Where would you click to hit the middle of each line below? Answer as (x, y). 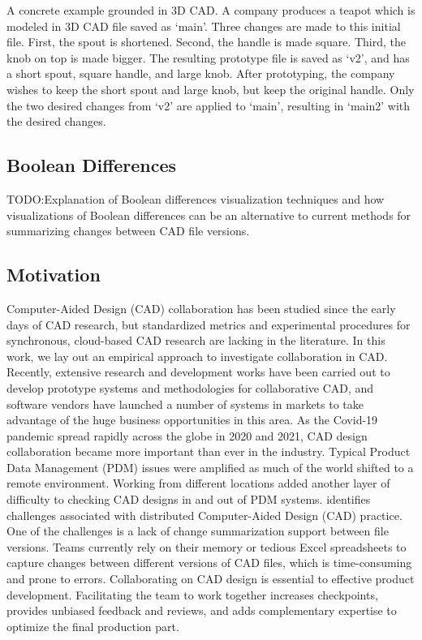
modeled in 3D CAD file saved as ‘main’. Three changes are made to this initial (204, 26)
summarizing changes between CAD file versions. (128, 231)
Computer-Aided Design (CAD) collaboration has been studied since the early (201, 308)
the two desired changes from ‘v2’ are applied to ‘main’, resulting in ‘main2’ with (209, 105)
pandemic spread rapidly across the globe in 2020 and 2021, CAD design (187, 435)
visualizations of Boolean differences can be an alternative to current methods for (209, 215)
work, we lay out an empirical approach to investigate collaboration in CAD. (197, 356)
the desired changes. (56, 121)
